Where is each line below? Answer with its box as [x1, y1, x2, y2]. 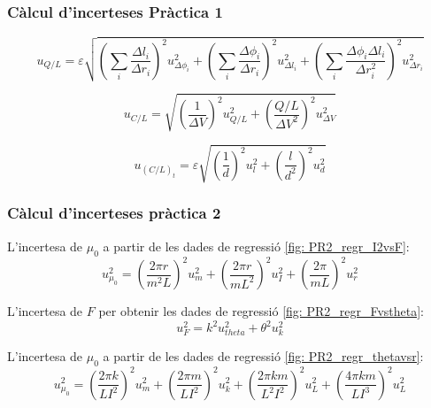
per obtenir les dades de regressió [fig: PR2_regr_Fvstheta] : [98, 302, 424, 319]
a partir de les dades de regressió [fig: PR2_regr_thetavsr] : [103, 347, 424, 366]
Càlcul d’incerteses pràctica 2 [7, 202, 221, 224]
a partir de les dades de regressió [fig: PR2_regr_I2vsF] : [103, 236, 410, 255]
